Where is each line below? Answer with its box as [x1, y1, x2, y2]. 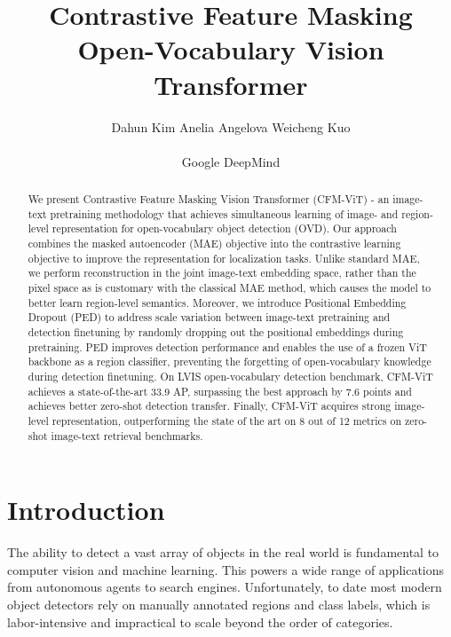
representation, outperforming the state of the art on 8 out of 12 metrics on [51, 413, 401, 428]
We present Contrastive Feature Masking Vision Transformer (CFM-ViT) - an [28, 192, 390, 207]
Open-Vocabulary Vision [77, 31, 384, 67]
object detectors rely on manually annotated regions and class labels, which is [7, 594, 431, 613]
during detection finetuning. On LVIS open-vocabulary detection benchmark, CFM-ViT [28, 368, 433, 383]
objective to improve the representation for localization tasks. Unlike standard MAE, [28, 250, 421, 265]
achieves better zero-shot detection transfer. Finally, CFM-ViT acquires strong [28, 398, 392, 413]
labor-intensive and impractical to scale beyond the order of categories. [7, 612, 393, 631]
